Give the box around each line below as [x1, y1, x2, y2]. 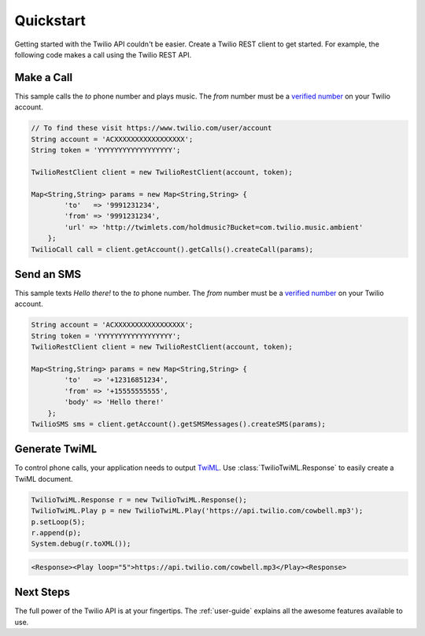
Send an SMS [14, 268, 82, 281]
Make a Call [14, 71, 73, 84]
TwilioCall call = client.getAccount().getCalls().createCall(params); [31, 245, 314, 253]
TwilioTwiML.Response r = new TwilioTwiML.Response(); [31, 495, 247, 504]
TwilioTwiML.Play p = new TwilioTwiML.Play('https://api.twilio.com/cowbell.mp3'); [31, 506, 364, 516]
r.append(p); [31, 528, 82, 537]
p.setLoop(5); [31, 517, 86, 527]
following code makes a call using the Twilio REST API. [14, 50, 192, 59]
